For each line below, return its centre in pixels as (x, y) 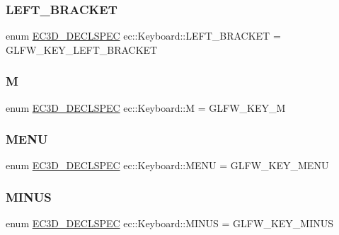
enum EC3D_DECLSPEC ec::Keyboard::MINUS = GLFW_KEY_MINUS (169, 223)
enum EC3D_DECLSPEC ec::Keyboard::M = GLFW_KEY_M (146, 107)
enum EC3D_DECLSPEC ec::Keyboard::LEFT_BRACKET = (143, 36)
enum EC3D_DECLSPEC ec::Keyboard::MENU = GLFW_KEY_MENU (167, 165)
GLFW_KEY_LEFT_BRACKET (82, 49)
